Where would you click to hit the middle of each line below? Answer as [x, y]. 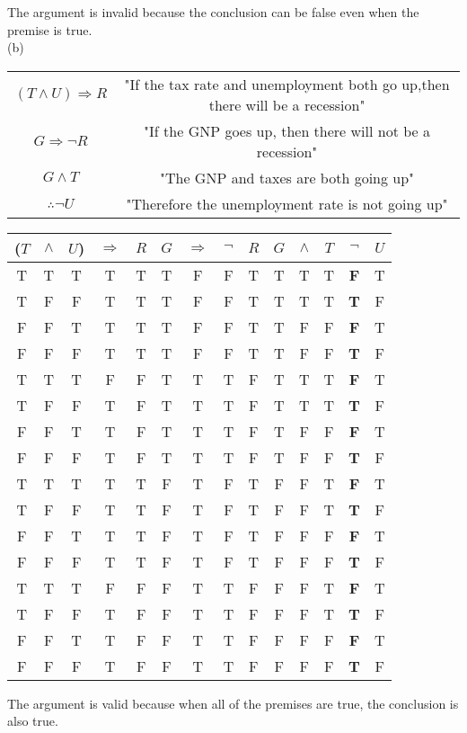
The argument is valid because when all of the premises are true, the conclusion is [233, 703]
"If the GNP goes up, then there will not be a [287, 130]
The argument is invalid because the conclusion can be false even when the [213, 12]
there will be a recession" [287, 104]
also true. [33, 721]
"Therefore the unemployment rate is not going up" [287, 203]
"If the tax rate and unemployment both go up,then [287, 84]
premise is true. [50, 29]
